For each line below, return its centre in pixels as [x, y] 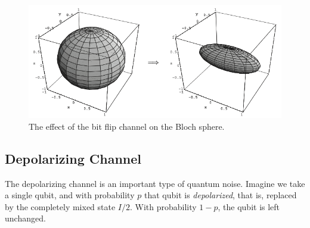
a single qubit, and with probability [70, 195]
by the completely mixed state [60, 206]
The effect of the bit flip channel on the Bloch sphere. [127, 126]
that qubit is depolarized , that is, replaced [220, 195]
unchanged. [25, 218]
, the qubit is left [249, 206]
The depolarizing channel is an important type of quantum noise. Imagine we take [155, 183]
